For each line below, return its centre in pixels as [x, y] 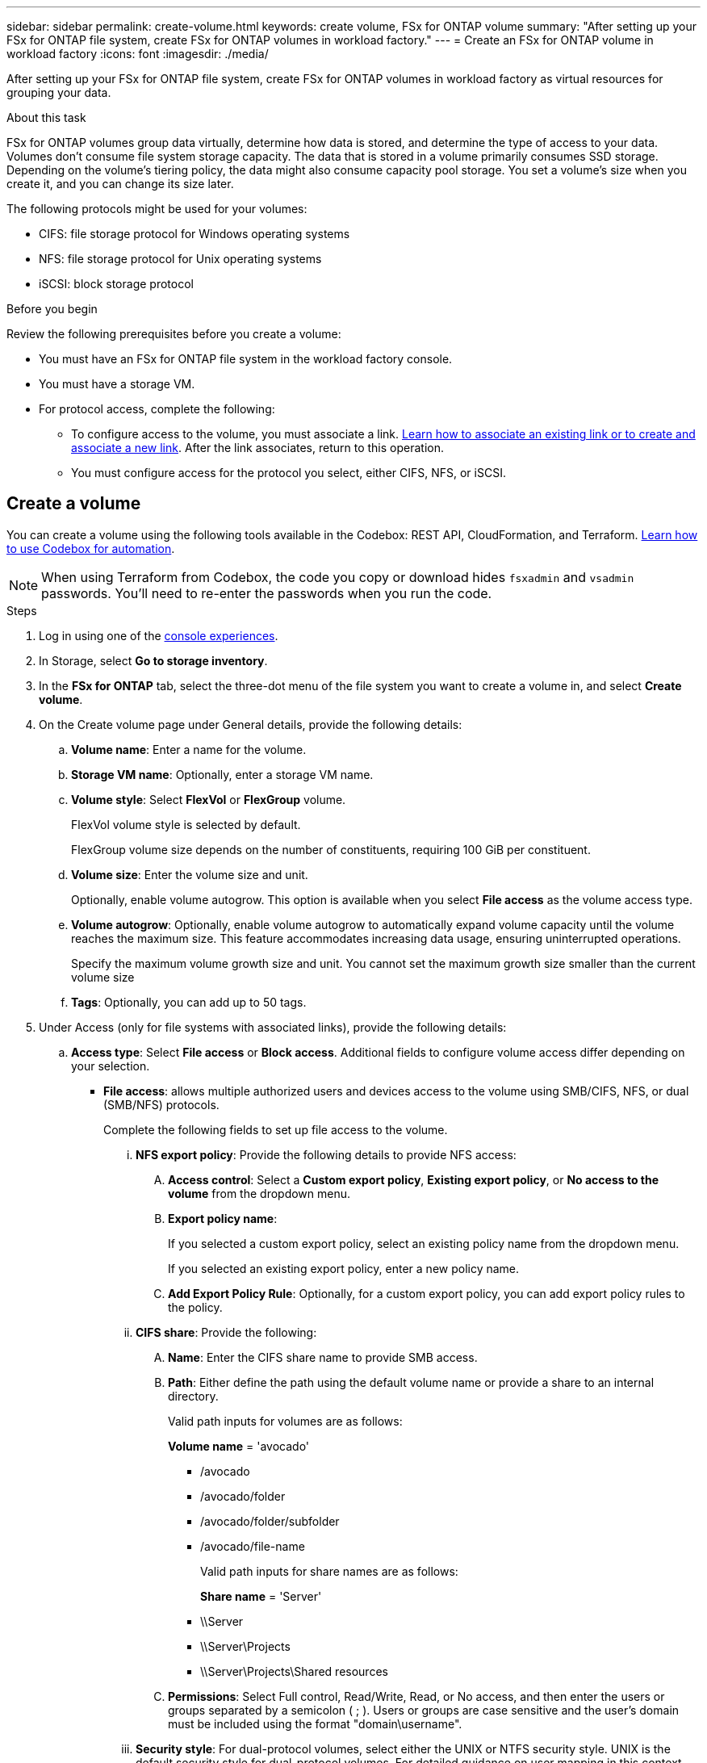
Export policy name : [223, 1218]
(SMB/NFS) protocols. [161, 1104]
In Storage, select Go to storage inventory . [153, 660]
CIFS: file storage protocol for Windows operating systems [195, 234]
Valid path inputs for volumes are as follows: [285, 1421]
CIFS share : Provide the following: [226, 1332]
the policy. [195, 1307]
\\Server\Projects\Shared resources [294, 1671]
